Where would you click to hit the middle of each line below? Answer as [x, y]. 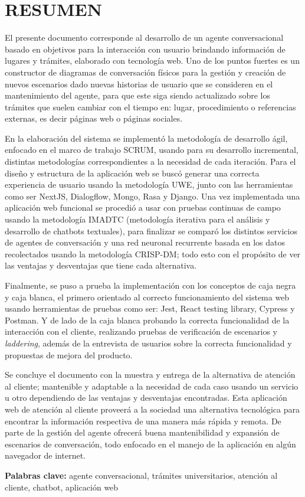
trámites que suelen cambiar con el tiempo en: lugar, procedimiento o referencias [150, 107]
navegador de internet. [45, 455]
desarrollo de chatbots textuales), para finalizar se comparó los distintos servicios [151, 230]
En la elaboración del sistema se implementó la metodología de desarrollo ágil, [146, 138]
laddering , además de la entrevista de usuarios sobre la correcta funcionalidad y [148, 343]
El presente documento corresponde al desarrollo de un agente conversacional [144, 37]
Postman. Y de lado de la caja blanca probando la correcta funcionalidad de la [147, 320]
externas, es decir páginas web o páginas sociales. [94, 118]
